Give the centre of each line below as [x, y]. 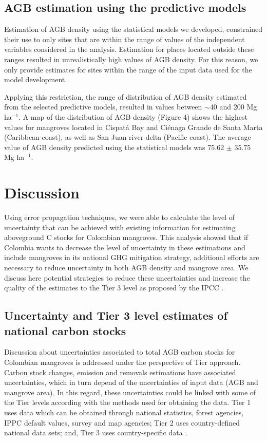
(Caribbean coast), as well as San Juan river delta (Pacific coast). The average [128, 137]
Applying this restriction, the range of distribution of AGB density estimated [126, 96]
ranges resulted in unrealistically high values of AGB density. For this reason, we [131, 59]
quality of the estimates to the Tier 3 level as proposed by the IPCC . [114, 288]
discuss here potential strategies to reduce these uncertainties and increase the [127, 277]
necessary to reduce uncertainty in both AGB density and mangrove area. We [126, 268]
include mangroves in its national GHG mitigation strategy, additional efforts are [132, 257]
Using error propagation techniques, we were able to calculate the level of [120, 217]
